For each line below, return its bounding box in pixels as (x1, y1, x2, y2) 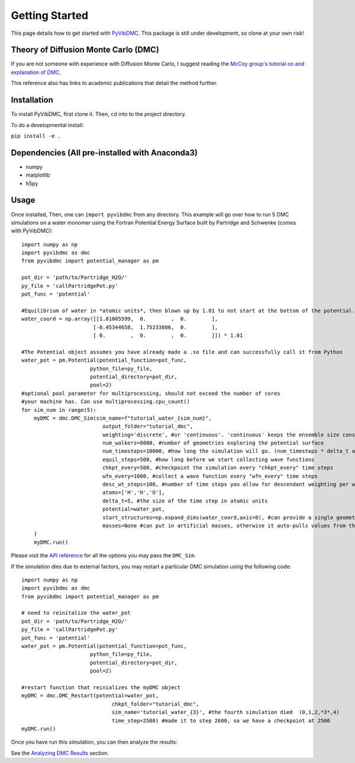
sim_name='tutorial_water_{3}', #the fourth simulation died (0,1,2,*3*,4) (111, 709, 340, 716)
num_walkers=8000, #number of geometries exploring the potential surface (102, 440, 324, 446)
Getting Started (11, 9, 89, 22)
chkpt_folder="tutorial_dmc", (111, 700, 199, 707)
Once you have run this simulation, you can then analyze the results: (11, 739, 177, 746)
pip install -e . (11, 132, 62, 139)
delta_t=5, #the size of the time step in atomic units (102, 497, 268, 504)
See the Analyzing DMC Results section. (11, 749, 109, 756)
